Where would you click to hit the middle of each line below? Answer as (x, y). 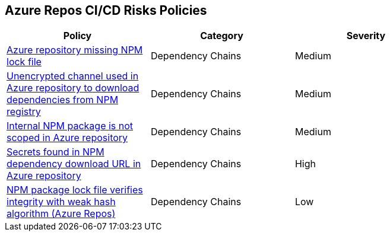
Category (222, 36)
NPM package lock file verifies (75, 190)
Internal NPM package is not (70, 126)
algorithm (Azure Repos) (61, 214)
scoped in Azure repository (67, 138)
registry (24, 112)
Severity (366, 36)
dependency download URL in (74, 164)
